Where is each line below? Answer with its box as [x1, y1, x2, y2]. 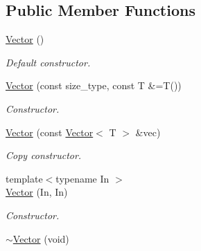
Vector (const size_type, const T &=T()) [6, 78, 182, 93]
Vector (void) [12, 231, 69, 245]
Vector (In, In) [6, 185, 68, 199]
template [6, 171, 43, 185]
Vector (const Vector [6, 124, 94, 139]
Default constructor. [6, 55, 91, 69]
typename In [55, 171, 110, 185]
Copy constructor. [6, 148, 82, 162]
